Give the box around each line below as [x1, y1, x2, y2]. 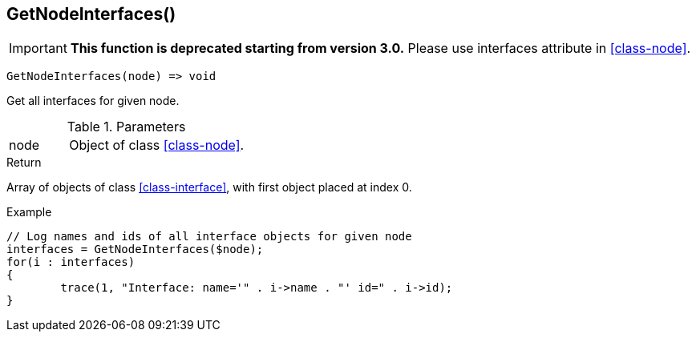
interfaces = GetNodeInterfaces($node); [6, 243, 264, 256]
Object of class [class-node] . [69, 137, 245, 154]
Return [6, 155, 42, 170]
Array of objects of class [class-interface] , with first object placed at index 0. [6, 180, 412, 195]
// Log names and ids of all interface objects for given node [6, 230, 412, 243]
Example [6, 205, 52, 219]
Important [9, 40, 67, 57]
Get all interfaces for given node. [6, 94, 180, 108]
